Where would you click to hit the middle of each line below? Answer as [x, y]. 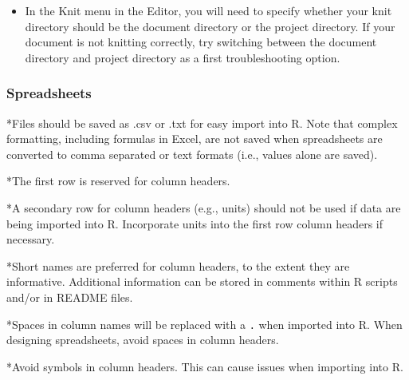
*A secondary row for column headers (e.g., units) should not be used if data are [204, 207]
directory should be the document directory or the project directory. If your [210, 26]
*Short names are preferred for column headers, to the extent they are [178, 265]
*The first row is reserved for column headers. [118, 181]
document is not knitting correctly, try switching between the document [201, 42]
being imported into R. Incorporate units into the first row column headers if [195, 223]
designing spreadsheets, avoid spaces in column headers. [143, 340]
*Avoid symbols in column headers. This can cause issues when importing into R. [205, 366]
